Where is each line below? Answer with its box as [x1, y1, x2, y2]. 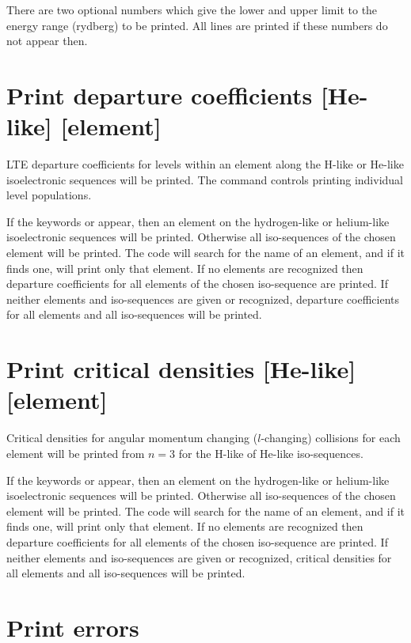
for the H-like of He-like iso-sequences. [178, 444, 363, 461]
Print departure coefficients [6, 78, 313, 111]
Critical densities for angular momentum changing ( [6, 429, 258, 446]
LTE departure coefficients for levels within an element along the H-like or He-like [6, 156, 404, 172]
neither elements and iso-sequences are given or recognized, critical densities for [6, 549, 392, 565]
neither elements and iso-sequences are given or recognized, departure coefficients [6, 290, 399, 307]
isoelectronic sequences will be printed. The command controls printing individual [6, 171, 403, 187]
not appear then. [6, 32, 88, 49]
